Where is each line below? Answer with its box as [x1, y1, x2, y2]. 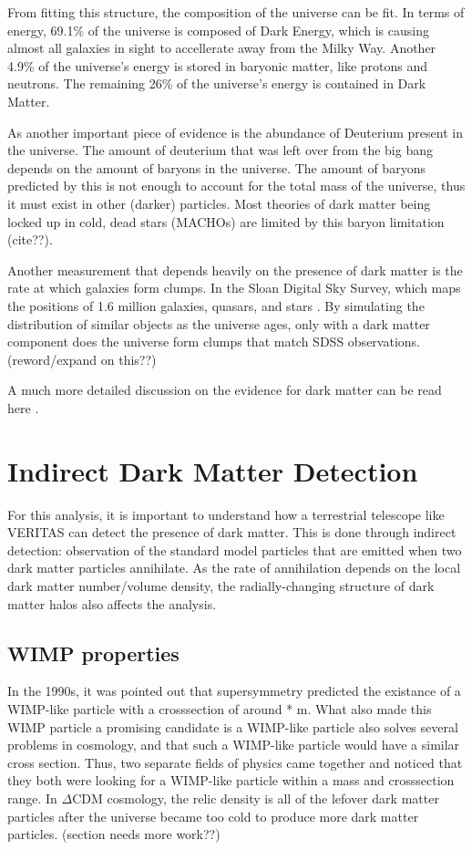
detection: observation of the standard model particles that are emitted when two [7, 540, 462, 559]
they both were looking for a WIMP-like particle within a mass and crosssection [7, 771, 455, 790]
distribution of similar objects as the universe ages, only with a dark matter [7, 314, 430, 333]
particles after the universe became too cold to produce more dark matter [7, 806, 419, 825]
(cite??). [7, 230, 53, 249]
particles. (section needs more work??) [7, 824, 221, 844]
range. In [7, 788, 57, 807]
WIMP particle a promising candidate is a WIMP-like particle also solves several [7, 717, 458, 736]
